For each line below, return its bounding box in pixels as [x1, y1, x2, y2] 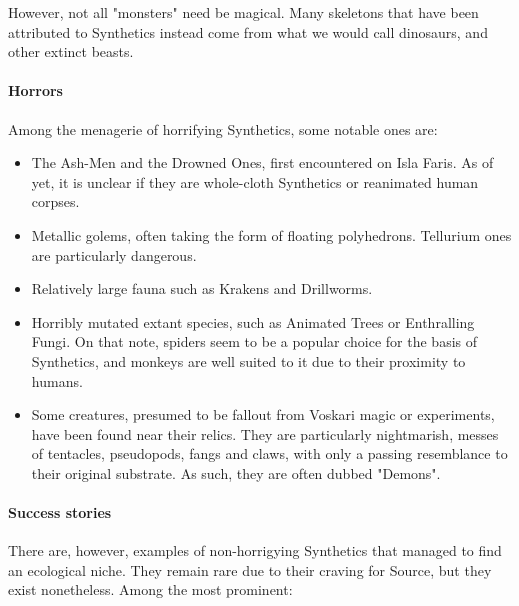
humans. [31, 370, 83, 391]
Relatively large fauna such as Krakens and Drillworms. [31, 278, 373, 299]
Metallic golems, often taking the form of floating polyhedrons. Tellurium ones [31, 224, 512, 245]
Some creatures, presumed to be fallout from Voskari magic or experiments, [31, 404, 495, 425]
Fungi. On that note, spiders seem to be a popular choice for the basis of [31, 331, 477, 352]
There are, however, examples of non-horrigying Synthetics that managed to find [8, 540, 502, 561]
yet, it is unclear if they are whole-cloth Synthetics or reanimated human [31, 171, 479, 192]
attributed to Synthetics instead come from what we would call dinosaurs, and [8, 21, 488, 42]
